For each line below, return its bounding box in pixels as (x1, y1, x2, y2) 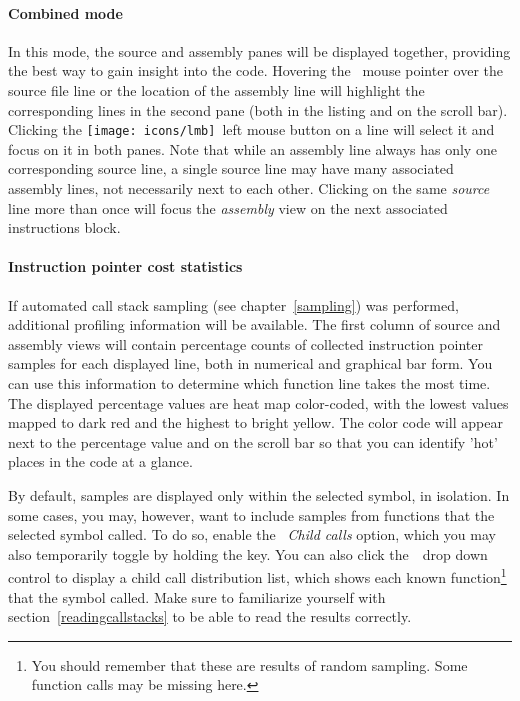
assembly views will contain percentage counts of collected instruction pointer (8, 333, 483, 354)
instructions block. (8, 217, 121, 238)
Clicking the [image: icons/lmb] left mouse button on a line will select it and (8, 119, 495, 140)
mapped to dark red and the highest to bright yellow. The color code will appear (8, 412, 503, 433)
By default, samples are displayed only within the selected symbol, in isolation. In (8, 484, 510, 505)
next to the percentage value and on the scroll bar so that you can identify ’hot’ (8, 431, 498, 452)
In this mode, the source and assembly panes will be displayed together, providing (8, 40, 511, 61)
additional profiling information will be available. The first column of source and (8, 314, 501, 335)
